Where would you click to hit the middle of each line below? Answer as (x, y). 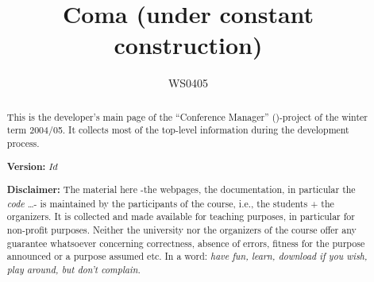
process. (23, 143)
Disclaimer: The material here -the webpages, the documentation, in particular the (181, 190)
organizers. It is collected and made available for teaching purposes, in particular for (181, 216)
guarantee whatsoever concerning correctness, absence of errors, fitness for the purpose (186, 243)
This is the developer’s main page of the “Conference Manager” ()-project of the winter (187, 116)
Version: (26, 166)
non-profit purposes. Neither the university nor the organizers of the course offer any (181, 230)
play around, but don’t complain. (74, 270)
